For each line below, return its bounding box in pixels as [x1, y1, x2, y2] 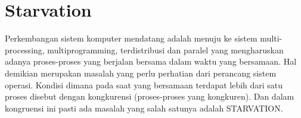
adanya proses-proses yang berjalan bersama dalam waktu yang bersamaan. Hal [5, 55, 297, 68]
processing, [5, 43, 45, 56]
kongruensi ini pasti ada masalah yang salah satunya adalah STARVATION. [5, 101, 283, 114]
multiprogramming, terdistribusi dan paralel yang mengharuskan [47, 43, 284, 56]
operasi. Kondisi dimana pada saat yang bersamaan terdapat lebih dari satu [5, 78, 283, 91]
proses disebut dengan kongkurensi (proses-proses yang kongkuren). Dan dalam [5, 90, 294, 103]
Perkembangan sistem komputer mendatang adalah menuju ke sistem [5, 32, 257, 44]
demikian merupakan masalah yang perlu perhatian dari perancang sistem [5, 66, 277, 79]
